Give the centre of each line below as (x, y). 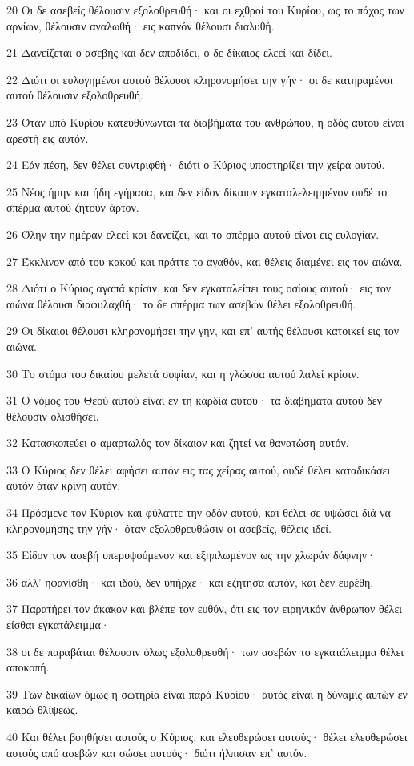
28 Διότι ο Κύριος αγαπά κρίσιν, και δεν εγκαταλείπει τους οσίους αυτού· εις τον (199, 288)
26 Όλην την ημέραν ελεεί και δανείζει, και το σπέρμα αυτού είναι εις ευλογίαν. (193, 234)
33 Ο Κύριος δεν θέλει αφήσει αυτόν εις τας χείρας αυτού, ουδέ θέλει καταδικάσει (199, 469)
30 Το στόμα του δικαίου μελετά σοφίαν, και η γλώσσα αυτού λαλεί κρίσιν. (183, 373)
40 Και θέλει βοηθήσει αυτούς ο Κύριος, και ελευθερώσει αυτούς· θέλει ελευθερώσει (207, 736)
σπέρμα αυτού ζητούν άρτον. (73, 207)
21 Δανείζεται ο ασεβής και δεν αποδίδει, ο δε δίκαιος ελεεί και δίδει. (169, 52)
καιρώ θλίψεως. (42, 710)
